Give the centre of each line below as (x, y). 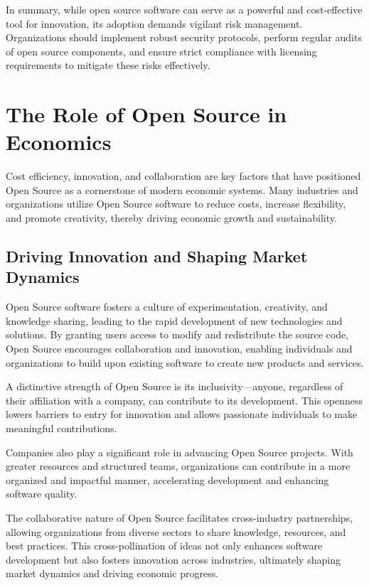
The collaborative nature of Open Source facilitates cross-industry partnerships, (180, 517)
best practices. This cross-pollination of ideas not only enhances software (164, 546)
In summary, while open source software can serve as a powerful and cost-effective (184, 9)
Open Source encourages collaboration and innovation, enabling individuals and (179, 349)
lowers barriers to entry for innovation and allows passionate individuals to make (182, 414)
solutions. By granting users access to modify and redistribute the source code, (177, 334)
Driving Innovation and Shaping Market (157, 256)
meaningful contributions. (61, 428)
